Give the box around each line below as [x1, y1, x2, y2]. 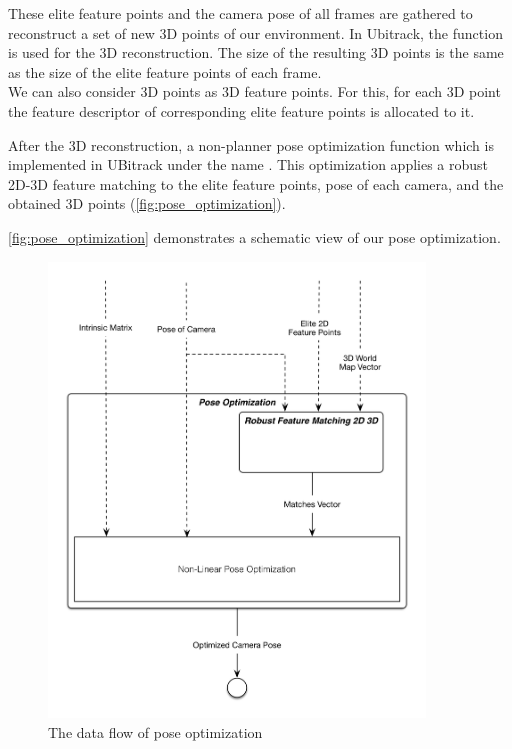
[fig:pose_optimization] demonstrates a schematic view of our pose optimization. [8, 226, 501, 247]
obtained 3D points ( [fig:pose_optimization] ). [8, 193, 286, 214]
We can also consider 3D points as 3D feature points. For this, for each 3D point [8, 81, 501, 102]
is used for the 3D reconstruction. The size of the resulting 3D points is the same [8, 42, 504, 63]
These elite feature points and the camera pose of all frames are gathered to [8, 3, 473, 23]
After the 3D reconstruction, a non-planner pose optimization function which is [8, 134, 494, 155]
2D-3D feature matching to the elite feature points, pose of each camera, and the [8, 173, 504, 194]
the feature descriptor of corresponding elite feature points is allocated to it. [8, 100, 475, 121]
